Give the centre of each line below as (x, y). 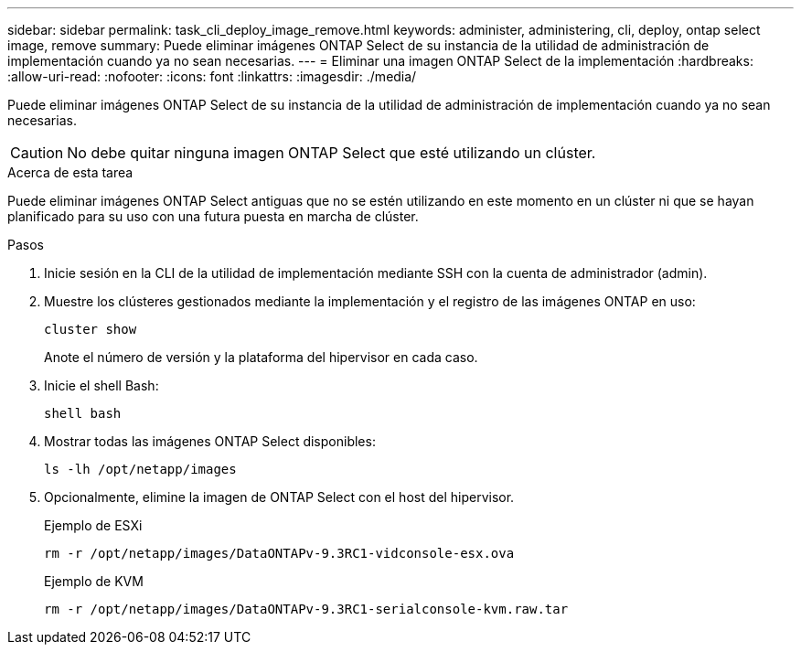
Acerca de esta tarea (70, 172)
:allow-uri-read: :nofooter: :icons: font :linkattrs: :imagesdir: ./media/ (212, 76)
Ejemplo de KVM (94, 581)
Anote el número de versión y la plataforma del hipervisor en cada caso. (261, 357)
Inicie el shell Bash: (101, 385)
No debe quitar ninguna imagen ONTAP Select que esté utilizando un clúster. (331, 153)
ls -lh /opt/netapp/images (140, 469)
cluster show (91, 329)
